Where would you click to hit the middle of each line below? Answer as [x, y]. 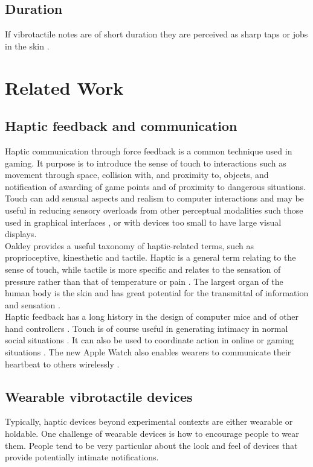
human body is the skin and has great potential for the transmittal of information [157, 293]
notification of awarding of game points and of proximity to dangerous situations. [155, 186]
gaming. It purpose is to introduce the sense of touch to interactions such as [146, 163]
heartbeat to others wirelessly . [62, 364]
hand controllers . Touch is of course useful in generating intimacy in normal [147, 328]
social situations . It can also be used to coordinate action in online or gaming [150, 340]
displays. [21, 234]
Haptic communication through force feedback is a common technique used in [149, 151]
